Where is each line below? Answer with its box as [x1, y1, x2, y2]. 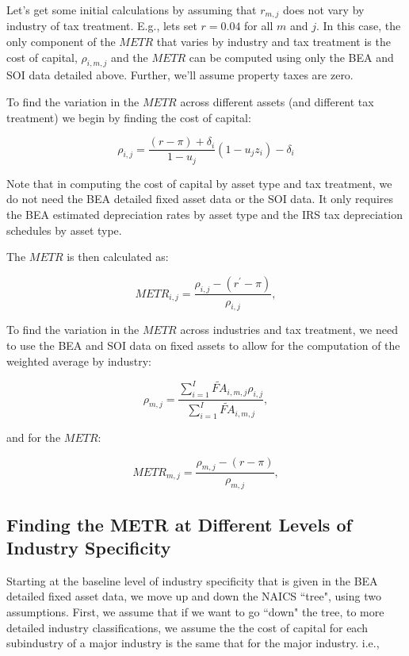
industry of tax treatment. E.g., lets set [6, 17, 197, 34]
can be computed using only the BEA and [189, 48, 394, 65]
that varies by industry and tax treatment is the [156, 33, 391, 50]
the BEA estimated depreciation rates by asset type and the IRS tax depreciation [6, 205, 403, 222]
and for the [6, 429, 61, 446]
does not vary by [283, 2, 365, 17]
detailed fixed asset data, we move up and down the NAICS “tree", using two [6, 588, 381, 604]
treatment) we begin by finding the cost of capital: [6, 109, 251, 125]
